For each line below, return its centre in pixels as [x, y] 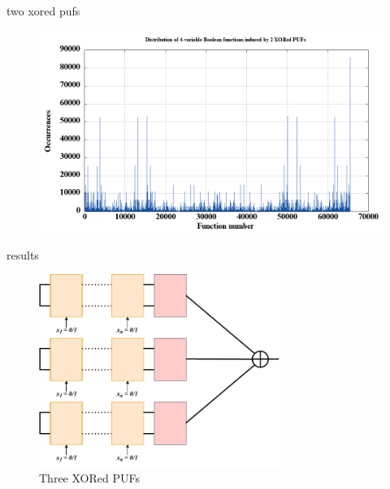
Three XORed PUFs [89, 478]
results [23, 254]
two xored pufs [43, 11]
